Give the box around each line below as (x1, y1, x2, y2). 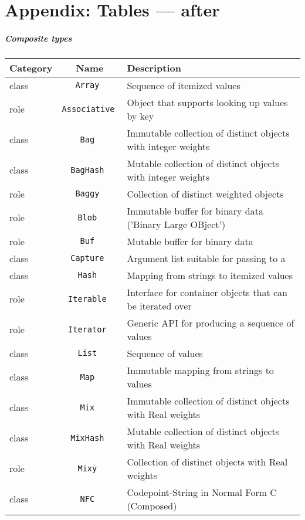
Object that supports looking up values (127, 95, 288, 109)
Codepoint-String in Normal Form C (127, 485, 277, 499)
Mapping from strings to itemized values (127, 268, 293, 282)
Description (127, 60, 181, 74)
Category (9, 60, 53, 74)
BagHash (70, 165, 104, 175)
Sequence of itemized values (127, 78, 240, 92)
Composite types (5, 32, 72, 44)
